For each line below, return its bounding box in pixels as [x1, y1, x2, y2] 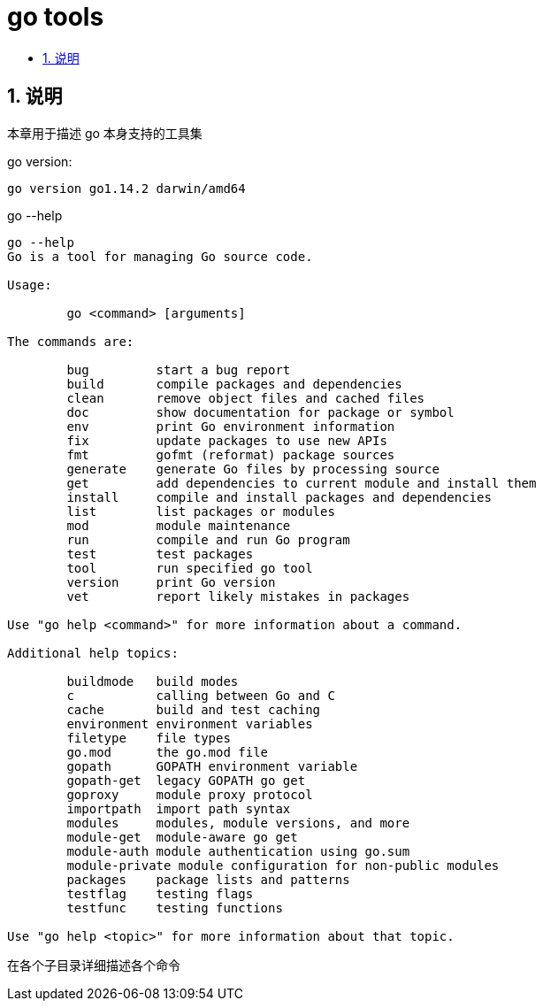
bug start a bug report [66, 362, 291, 377]
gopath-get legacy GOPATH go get [66, 773, 306, 788]
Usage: [7, 277, 52, 292]
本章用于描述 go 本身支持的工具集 [7, 125, 203, 141]
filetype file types [66, 730, 231, 745]
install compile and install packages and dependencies [66, 489, 492, 504]
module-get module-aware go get [66, 829, 298, 844]
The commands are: [7, 334, 134, 349]
